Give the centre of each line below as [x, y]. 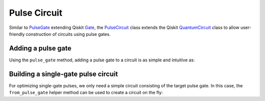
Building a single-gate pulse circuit [64, 74]
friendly [17, 34]
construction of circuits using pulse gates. [68, 34]
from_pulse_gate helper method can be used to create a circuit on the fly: [86, 93]
